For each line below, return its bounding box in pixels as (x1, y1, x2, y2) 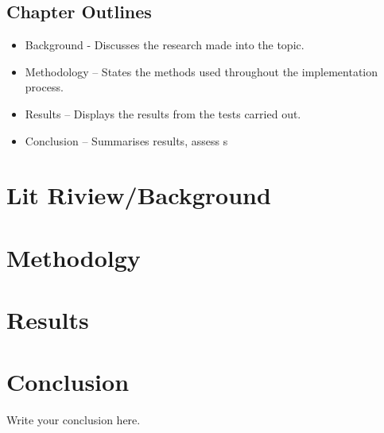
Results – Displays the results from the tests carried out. (25, 105, 301, 122)
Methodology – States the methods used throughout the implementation (25, 63, 378, 79)
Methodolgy (6, 241, 141, 273)
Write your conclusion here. (6, 412, 141, 428)
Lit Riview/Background (6, 179, 271, 211)
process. (25, 79, 64, 95)
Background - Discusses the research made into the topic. (25, 37, 304, 53)
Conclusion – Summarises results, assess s (25, 132, 228, 149)
